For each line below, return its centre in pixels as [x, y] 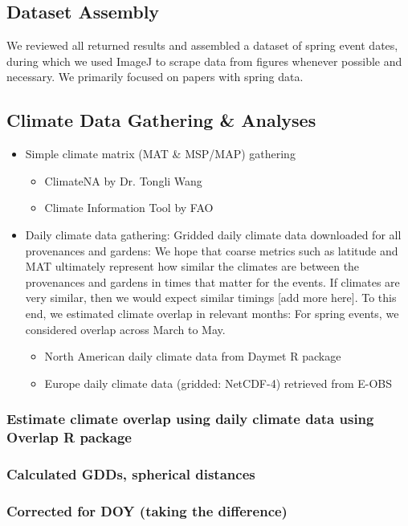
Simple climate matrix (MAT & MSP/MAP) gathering [160, 154]
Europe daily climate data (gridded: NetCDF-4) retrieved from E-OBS [218, 383]
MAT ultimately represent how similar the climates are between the [192, 266]
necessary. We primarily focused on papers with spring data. [155, 77]
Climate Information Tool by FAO [129, 208]
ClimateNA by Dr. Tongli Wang [123, 180]
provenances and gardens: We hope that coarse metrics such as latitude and [212, 250]
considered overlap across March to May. [125, 329]
